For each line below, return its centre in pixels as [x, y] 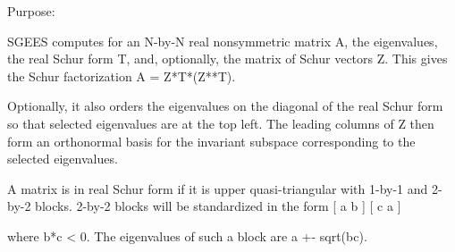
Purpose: [31, 11]
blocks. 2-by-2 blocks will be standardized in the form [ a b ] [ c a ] [218, 206]
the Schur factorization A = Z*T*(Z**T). [122, 76]
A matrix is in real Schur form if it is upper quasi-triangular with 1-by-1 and [218, 188]
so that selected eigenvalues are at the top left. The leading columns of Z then [221, 123]
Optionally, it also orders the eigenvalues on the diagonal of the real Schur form [225, 106]
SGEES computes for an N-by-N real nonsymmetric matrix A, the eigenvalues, [223, 41]
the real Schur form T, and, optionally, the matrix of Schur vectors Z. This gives [227, 59]
